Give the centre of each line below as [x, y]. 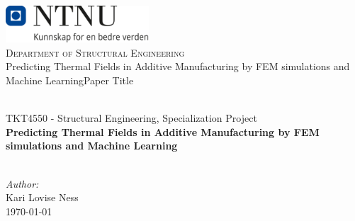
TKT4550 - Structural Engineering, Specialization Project [131, 118]
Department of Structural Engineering [95, 52]
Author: [22, 183]
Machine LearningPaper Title [70, 80]
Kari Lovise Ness [42, 197]
